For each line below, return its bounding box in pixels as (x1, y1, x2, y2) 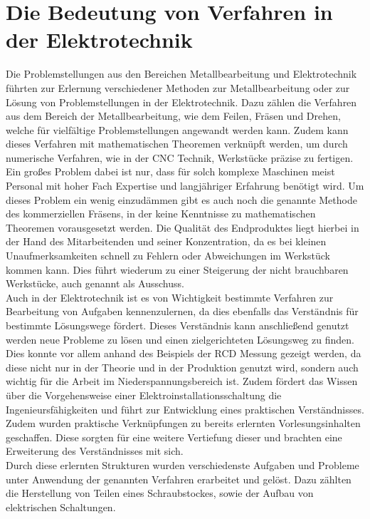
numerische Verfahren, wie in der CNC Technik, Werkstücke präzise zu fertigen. (6, 150, 354, 165)
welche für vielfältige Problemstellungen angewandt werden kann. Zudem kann (6, 122, 349, 137)
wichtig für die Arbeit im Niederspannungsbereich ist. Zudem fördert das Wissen (6, 374, 358, 389)
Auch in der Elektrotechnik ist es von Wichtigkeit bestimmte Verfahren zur (6, 289, 334, 304)
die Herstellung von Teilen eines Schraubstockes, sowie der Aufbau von (6, 485, 314, 500)
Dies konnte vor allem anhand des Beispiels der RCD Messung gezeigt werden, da (6, 346, 361, 361)
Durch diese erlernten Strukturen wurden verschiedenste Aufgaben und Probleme (6, 457, 359, 472)
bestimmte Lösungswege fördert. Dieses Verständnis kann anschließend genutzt (6, 318, 349, 332)
